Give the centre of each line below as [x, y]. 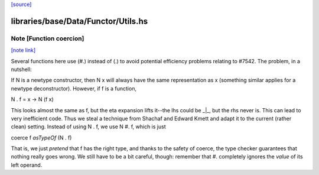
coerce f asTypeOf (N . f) [41, 137]
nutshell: [21, 69]
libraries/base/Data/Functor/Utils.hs [79, 21]
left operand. [27, 165]
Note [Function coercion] [48, 38]
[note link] [23, 50]
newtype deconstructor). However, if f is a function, [74, 88]
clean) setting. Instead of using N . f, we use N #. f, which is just [88, 127]
